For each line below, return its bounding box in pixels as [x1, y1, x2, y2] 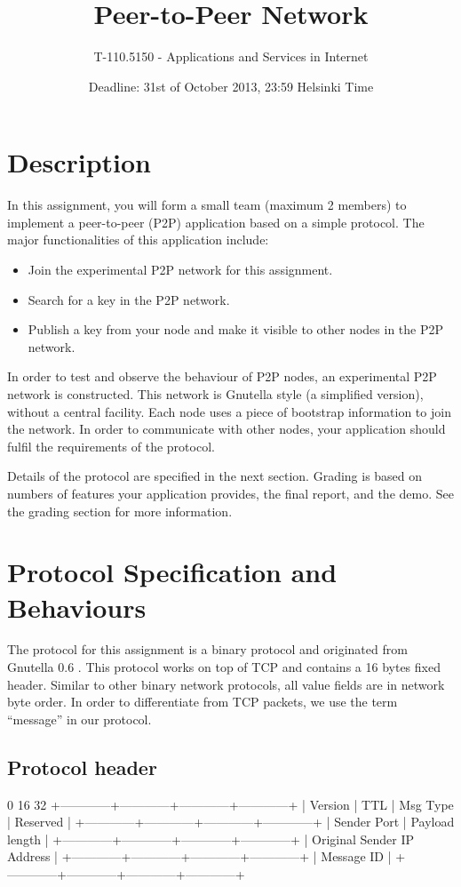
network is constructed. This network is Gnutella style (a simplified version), [7, 385, 424, 403]
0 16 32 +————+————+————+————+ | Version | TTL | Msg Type [7, 795, 454, 813]
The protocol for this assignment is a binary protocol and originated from [7, 640, 408, 659]
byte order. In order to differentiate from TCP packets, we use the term [7, 692, 398, 711]
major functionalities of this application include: [7, 230, 269, 249]
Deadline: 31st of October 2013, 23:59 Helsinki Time [88, 76, 374, 95]
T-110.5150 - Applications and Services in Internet [93, 47, 369, 66]
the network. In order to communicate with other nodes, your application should [7, 420, 446, 438]
